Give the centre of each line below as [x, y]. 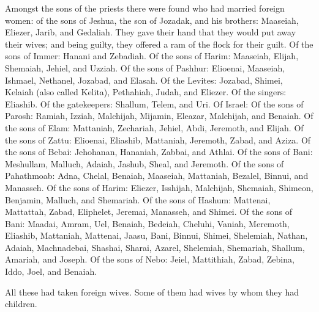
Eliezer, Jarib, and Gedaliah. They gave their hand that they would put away [151, 32]
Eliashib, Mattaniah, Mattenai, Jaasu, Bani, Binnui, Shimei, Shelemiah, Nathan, [156, 235]
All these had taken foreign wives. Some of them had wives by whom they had [152, 292]
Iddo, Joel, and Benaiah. [51, 271]
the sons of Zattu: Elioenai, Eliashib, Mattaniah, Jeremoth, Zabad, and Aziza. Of [158, 140]
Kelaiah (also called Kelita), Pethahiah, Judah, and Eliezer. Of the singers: [146, 92]
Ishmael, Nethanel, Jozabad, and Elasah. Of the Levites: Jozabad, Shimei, [144, 80]
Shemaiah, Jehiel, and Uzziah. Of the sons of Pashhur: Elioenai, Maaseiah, [145, 67]
